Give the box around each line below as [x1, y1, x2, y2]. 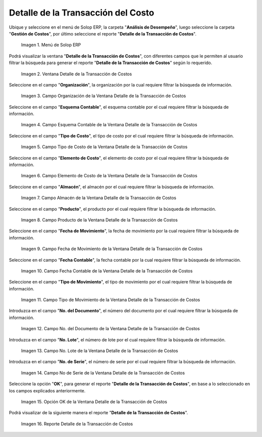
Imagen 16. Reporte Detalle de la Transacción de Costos [21, 420, 133, 427]
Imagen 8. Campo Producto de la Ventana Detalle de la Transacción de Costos [21, 217, 178, 223]
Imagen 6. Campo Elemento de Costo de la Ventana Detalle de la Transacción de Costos [21, 173, 197, 179]
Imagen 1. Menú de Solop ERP [21, 42, 81, 48]
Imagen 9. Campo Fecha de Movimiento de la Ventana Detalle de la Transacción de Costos [21, 246, 203, 252]
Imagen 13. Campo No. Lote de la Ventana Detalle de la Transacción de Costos [21, 348, 179, 354]
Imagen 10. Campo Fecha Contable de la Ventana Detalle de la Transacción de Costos [21, 268, 193, 274]
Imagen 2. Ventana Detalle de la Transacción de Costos [21, 71, 132, 77]
